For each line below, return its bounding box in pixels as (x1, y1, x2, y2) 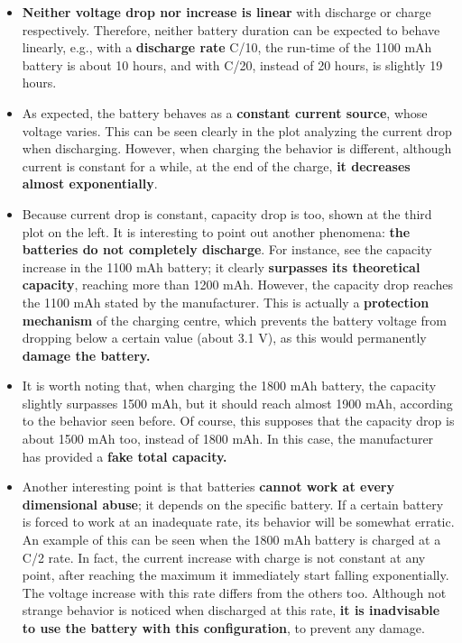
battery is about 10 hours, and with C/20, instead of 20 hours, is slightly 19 (22, 55, 443, 74)
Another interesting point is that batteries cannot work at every (22, 477, 394, 496)
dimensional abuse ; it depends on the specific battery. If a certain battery (22, 494, 444, 513)
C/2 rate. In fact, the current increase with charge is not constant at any (22, 547, 426, 566)
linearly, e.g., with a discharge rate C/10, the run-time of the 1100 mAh (22, 38, 432, 57)
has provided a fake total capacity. (22, 446, 227, 465)
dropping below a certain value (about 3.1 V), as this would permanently (22, 328, 427, 347)
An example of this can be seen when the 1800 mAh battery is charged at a (22, 530, 441, 549)
